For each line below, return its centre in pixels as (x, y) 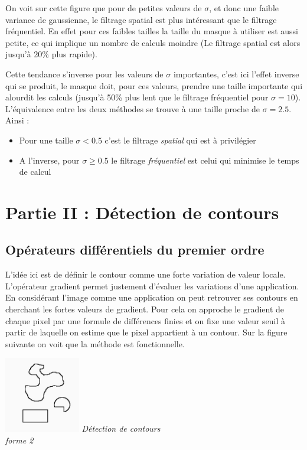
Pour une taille (46, 140)
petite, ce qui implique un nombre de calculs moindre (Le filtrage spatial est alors (153, 42)
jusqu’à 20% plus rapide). (51, 54)
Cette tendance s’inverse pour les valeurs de (84, 74)
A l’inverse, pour (49, 160)
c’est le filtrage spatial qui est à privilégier (180, 140)
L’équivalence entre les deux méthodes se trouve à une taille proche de (133, 108)
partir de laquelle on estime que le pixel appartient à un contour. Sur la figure (146, 332)
